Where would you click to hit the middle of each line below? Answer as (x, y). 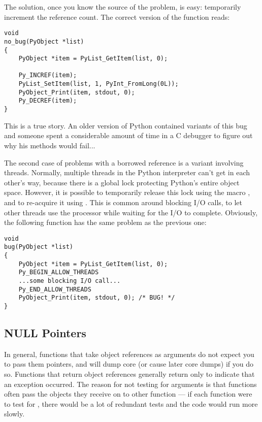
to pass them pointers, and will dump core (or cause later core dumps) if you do (129, 364)
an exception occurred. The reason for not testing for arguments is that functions (130, 384)
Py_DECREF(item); (48, 101)
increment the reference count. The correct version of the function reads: (117, 17)
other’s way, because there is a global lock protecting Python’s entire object (122, 182)
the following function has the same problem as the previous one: (105, 222)
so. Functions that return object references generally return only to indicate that (129, 374)
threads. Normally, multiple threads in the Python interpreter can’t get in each (127, 172)
